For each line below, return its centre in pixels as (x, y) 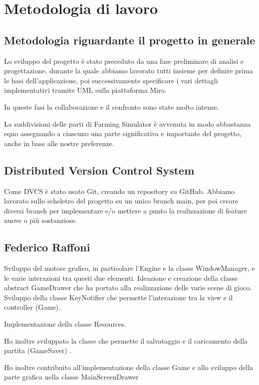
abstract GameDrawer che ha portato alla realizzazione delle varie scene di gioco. (128, 288)
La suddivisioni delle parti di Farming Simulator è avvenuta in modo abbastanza (127, 123)
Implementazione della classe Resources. (65, 324)
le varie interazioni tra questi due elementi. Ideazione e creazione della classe (121, 278)
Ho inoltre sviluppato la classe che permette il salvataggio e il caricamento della (126, 340)
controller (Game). (32, 307)
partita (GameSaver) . (38, 350)
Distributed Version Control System (99, 170)
